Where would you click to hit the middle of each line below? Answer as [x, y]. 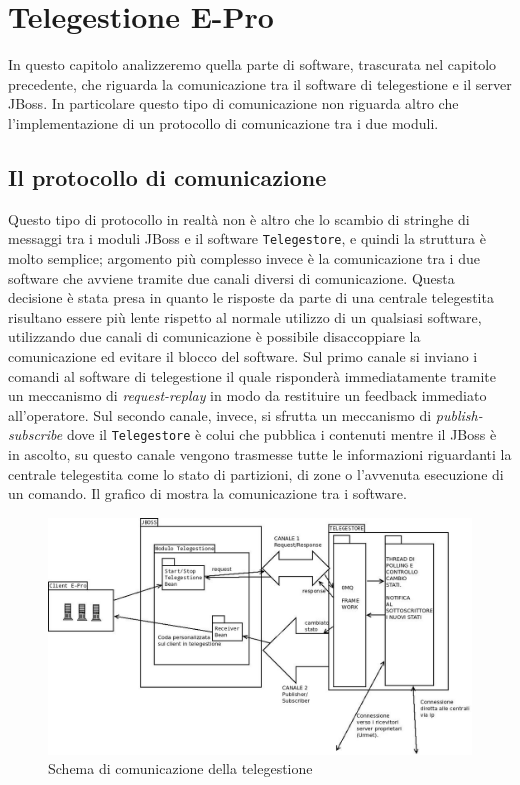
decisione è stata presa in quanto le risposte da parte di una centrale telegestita [251, 297]
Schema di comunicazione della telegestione [180, 768]
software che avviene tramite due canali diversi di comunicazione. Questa [231, 277]
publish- [459, 414]
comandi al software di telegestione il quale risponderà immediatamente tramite [252, 375]
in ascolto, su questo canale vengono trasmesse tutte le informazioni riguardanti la [260, 453]
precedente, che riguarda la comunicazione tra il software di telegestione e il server [260, 83]
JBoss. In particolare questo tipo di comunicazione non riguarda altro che [233, 103]
